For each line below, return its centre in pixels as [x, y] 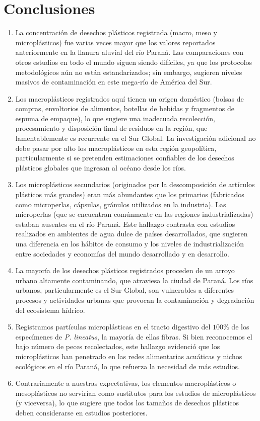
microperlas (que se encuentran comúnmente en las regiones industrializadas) [134, 214]
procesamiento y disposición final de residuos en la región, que [111, 128]
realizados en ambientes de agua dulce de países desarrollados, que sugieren [132, 234]
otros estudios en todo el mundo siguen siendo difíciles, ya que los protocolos [134, 62]
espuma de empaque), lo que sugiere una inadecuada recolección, [115, 118]
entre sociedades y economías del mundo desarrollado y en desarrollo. [122, 253]
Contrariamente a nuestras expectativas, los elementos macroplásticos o [126, 383]
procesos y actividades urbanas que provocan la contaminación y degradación [135, 300]
